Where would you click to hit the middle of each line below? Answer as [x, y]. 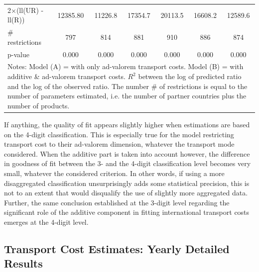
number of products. [39, 105]
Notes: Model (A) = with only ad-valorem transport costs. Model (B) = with [126, 66]
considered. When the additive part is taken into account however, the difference [127, 153]
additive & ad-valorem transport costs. [66, 76]
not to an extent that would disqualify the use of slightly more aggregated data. [126, 193]
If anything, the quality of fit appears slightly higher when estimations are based [127, 124]
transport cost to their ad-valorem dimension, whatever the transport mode [119, 144]
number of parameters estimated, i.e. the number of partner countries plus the [127, 96]
